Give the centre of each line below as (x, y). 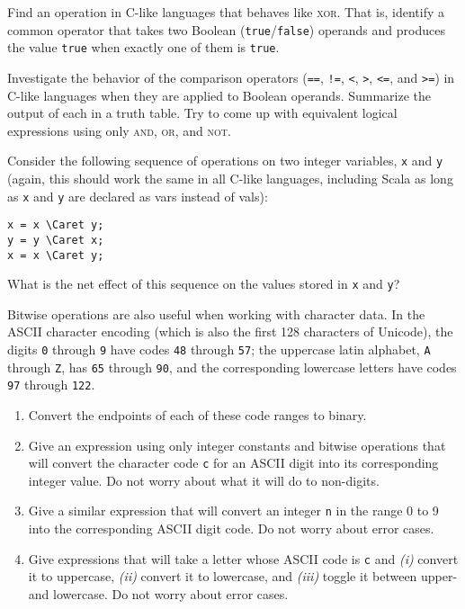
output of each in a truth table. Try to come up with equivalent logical (202, 113)
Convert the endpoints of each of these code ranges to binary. (197, 415)
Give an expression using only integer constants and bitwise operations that (237, 445)
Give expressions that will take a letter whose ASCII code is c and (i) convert (243, 558)
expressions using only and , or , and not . (119, 130)
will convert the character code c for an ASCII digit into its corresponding (233, 463)
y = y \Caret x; (56, 240)
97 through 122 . (51, 385)
